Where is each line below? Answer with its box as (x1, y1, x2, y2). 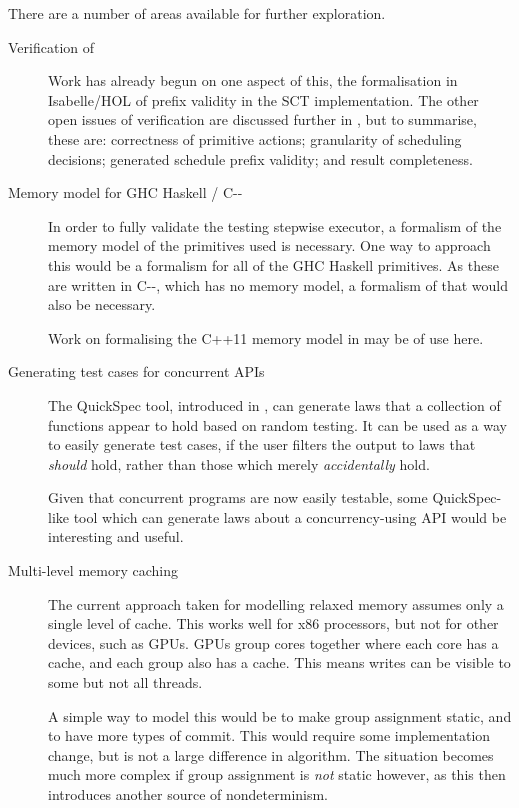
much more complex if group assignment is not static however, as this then (48, 764, 506, 785)
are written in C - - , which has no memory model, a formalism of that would (48, 274, 508, 295)
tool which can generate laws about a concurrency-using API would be (73, 506, 507, 527)
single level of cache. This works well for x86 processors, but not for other (48, 613, 499, 634)
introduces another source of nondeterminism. (48, 784, 329, 804)
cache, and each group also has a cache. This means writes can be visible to (48, 652, 511, 673)
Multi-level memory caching (8, 560, 178, 581)
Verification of (8, 36, 95, 57)
